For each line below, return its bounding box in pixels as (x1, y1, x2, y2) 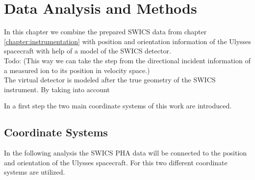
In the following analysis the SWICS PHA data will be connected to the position (4, 148, 247, 158)
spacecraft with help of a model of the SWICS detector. (4, 46, 171, 56)
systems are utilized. (4, 167, 65, 177)
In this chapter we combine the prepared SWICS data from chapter (4, 26, 207, 37)
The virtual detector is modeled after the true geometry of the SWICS (4, 75, 216, 85)
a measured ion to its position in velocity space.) (4, 65, 150, 75)
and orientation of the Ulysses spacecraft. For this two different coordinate (4, 157, 228, 167)
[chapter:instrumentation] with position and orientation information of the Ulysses (4, 36, 251, 46)
